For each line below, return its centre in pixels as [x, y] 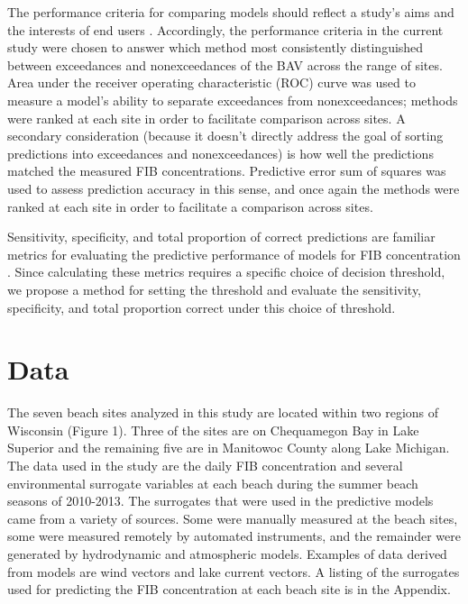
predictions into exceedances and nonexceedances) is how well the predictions [220, 153]
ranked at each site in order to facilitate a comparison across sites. [190, 206]
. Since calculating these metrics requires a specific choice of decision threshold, [226, 272]
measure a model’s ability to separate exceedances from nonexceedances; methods [233, 100]
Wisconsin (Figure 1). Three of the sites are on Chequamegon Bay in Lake [213, 430]
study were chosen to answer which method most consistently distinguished [216, 47]
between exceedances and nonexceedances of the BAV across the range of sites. [225, 64]
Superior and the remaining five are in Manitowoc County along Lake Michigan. [229, 448]
